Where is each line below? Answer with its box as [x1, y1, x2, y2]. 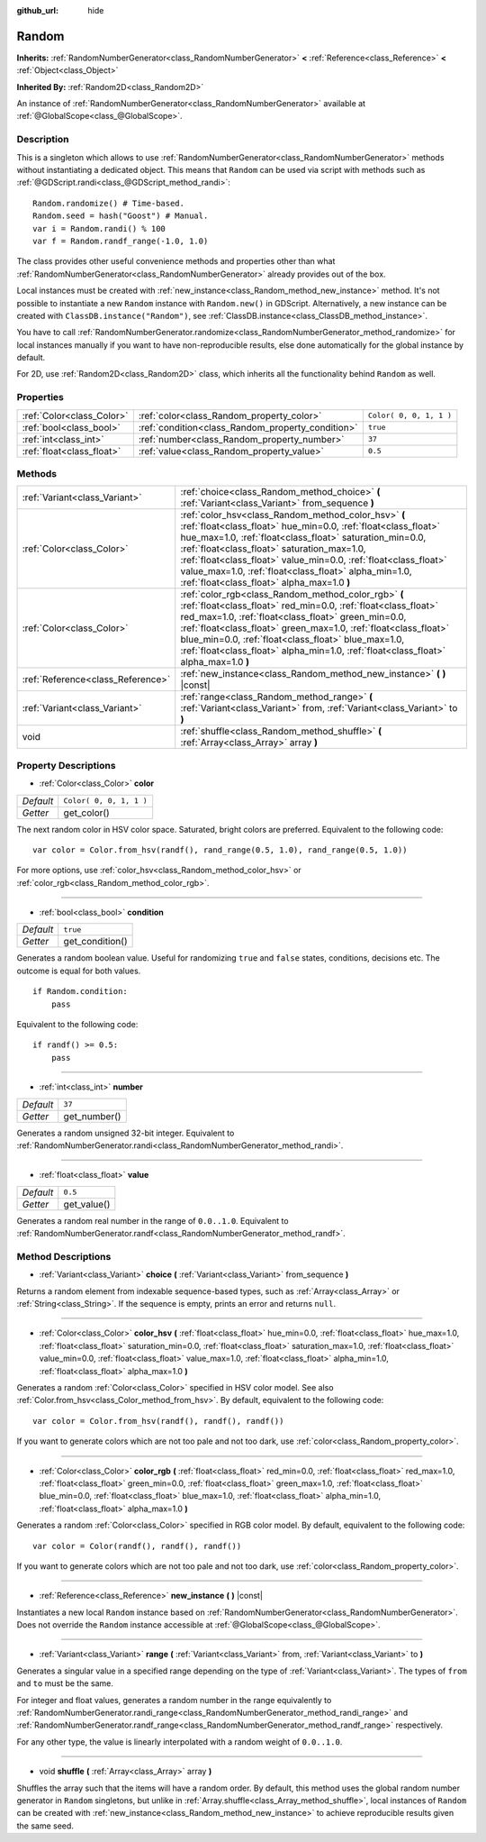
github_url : [16, 5, 58, 15]
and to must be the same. [16, 1678, 114, 1689]
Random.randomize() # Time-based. [32, 198, 184, 208]
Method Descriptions [16, 1250, 112, 1263]
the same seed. [16, 1820, 74, 1831]
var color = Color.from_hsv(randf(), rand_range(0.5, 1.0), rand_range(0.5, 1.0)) [32, 844, 408, 855]
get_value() [63, 1198, 111, 1210]
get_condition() [63, 935, 128, 948]
